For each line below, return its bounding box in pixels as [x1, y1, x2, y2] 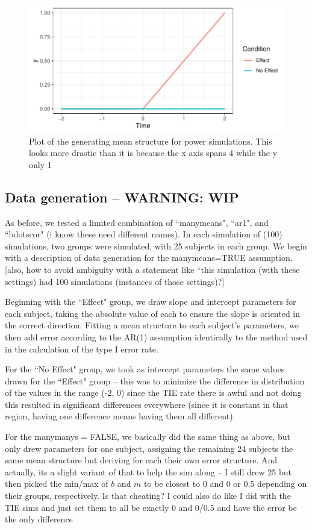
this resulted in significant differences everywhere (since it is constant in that [5, 398, 289, 410]
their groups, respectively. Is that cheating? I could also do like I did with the [5, 489, 291, 502]
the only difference [5, 513, 73, 525]
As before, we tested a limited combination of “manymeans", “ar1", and [5, 216, 269, 228]
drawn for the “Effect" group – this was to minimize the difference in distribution [5, 374, 305, 387]
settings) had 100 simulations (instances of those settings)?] [5, 275, 225, 287]
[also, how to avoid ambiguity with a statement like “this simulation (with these [5, 263, 300, 275]
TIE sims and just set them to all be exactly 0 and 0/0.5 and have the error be [5, 501, 297, 513]
